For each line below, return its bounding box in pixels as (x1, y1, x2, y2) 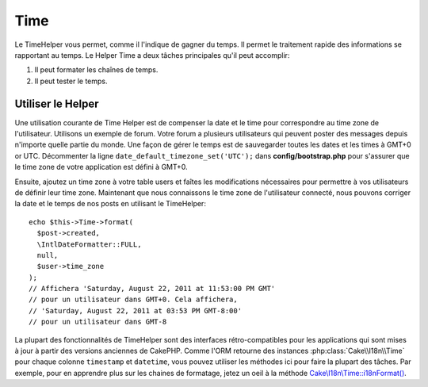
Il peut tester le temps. (34, 76, 108, 86)
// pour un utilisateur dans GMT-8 (29, 317, 167, 327)
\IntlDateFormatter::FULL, (36, 239, 142, 249)
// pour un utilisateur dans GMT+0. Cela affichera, (29, 295, 238, 305)
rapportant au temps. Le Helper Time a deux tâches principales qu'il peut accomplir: (14, 50, 290, 59)
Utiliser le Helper (14, 97, 99, 110)
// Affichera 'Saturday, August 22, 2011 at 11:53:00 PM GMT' (29, 284, 276, 293)
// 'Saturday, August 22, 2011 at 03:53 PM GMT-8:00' (29, 306, 242, 315)
